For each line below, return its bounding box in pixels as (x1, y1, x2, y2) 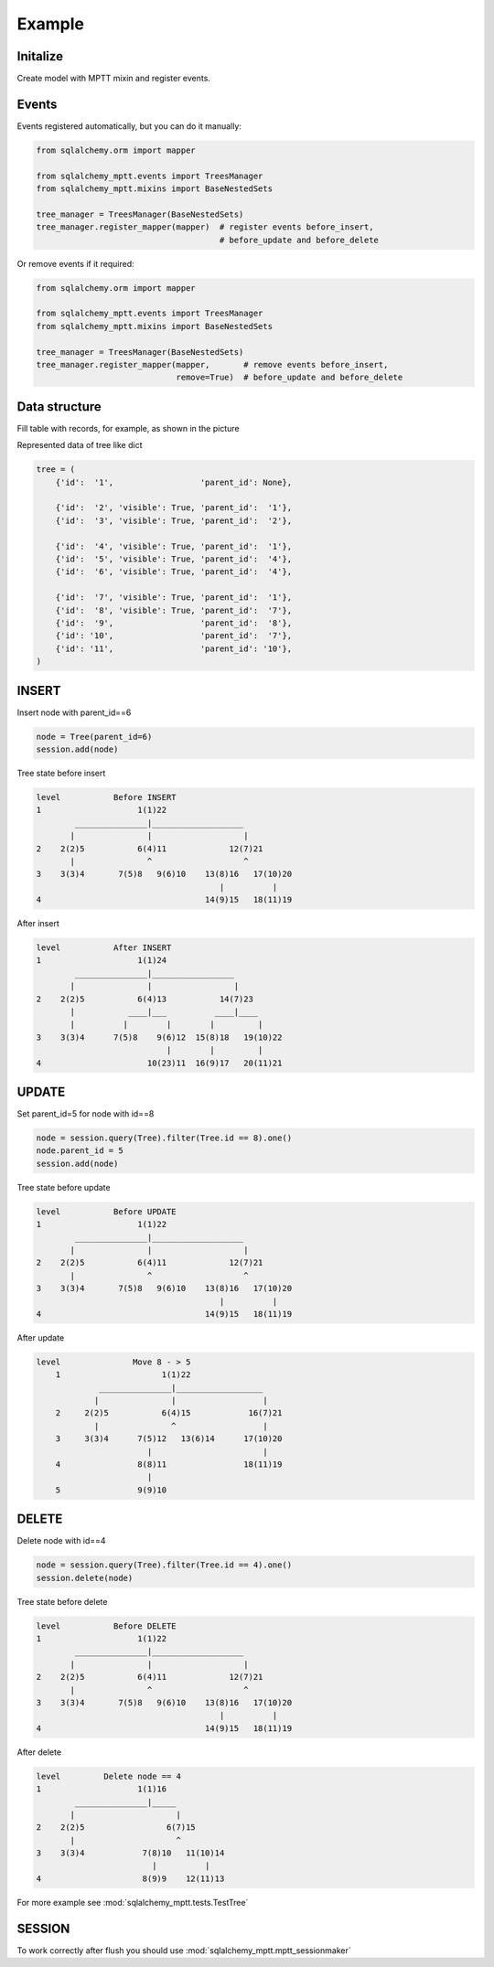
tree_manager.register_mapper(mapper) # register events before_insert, (36, 222, 374, 232)
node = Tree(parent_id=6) (36, 732, 153, 742)
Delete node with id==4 (16, 1535, 106, 1546)
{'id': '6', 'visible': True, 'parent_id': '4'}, (55, 567, 293, 577)
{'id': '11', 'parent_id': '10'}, (55, 643, 293, 654)
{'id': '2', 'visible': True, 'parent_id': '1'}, (55, 503, 293, 513)
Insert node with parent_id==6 (16, 707, 132, 718)
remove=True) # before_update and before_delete (176, 372, 403, 383)
